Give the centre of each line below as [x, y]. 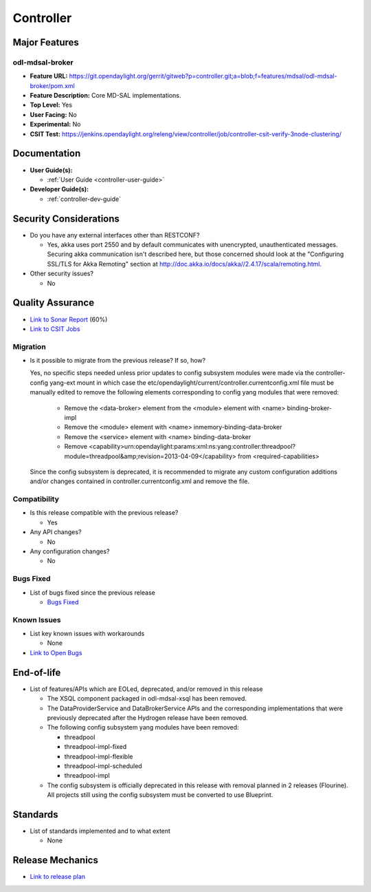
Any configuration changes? [70, 551]
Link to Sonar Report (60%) [69, 319]
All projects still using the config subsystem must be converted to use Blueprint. [160, 795]
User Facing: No [53, 114]
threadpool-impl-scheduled [103, 766]
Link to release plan [58, 877]
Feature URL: [49, 76]
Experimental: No [55, 125]
